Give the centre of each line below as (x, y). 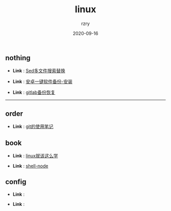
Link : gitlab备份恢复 (34, 92)
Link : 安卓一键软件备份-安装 (42, 82)
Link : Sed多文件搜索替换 (39, 71)
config (16, 182)
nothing (18, 58)
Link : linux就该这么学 (35, 155)
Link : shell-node (30, 166)
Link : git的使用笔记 (33, 126)
